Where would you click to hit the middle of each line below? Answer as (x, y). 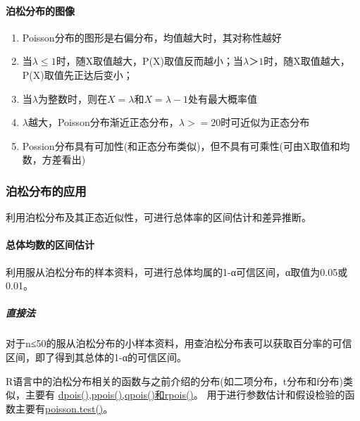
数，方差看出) (54, 159)
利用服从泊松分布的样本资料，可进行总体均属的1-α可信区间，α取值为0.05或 (177, 271)
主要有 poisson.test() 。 (64, 408)
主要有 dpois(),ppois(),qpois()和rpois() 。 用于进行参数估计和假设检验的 (185, 395)
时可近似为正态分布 (265, 122)
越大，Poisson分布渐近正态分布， (103, 122)
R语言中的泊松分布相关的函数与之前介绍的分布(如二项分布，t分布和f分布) (174, 381)
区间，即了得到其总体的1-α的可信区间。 (96, 357)
